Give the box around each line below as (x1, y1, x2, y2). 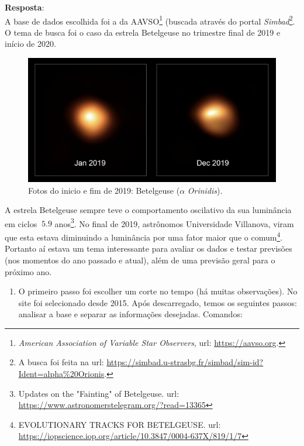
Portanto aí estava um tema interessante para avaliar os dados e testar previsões (5, 242, 292, 255)
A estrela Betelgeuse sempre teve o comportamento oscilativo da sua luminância (5, 204, 292, 216)
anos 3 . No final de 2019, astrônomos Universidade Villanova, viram (54, 215, 294, 229)
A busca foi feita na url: (18, 356, 104, 368)
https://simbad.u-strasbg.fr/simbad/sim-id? (106, 356, 264, 368)
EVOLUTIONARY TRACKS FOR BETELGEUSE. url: (18, 418, 221, 430)
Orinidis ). (187, 184, 223, 196)
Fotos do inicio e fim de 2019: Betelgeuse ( (28, 184, 180, 196)
